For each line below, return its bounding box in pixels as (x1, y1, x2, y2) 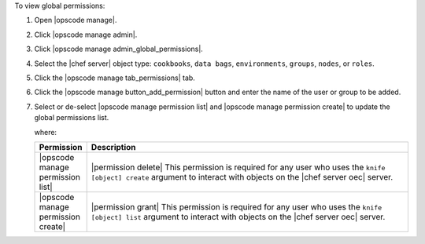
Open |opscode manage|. (34, 16, 117, 25)
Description (91, 141, 137, 152)
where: (34, 127, 57, 137)
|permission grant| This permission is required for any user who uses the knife (91, 201, 382, 212)
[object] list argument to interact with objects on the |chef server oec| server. (91, 211, 386, 222)
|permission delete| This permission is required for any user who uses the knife (91, 162, 386, 173)
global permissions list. (34, 113, 109, 122)
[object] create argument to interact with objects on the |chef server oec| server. (91, 171, 394, 182)
